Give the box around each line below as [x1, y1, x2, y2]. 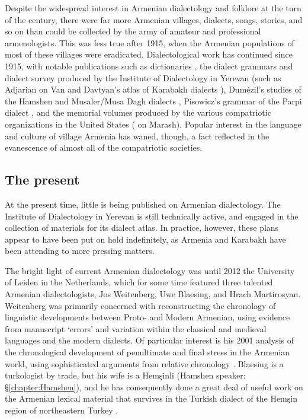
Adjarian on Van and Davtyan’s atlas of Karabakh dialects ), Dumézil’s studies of [5, 83, 301, 96]
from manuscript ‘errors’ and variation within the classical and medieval [5, 322, 267, 335]
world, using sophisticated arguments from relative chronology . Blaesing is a [5, 357, 284, 370]
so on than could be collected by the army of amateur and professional [5, 25, 261, 37]
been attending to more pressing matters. [5, 244, 155, 257]
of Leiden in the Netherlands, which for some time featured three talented [5, 276, 273, 288]
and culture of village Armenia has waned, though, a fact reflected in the [5, 129, 269, 142]
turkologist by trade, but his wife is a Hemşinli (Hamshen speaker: [5, 369, 246, 381]
